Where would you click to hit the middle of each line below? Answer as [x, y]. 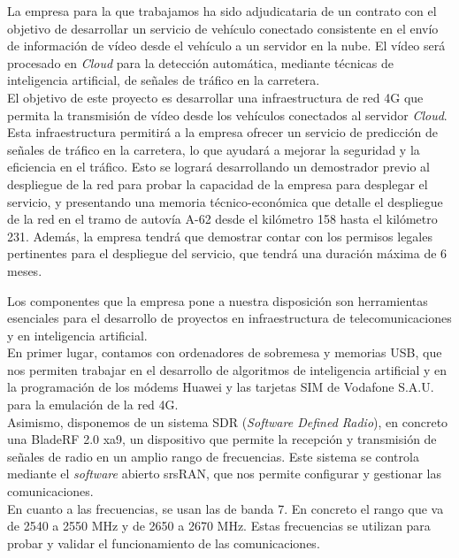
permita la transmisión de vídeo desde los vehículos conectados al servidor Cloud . [227, 115]
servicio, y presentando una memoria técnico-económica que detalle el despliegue [225, 201]
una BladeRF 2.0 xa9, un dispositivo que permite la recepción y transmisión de [222, 439]
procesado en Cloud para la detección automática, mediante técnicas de [200, 62]
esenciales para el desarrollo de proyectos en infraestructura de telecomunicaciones [229, 318]
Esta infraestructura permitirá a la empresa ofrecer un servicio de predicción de [223, 132]
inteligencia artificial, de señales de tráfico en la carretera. [164, 80]
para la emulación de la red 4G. [93, 405]
